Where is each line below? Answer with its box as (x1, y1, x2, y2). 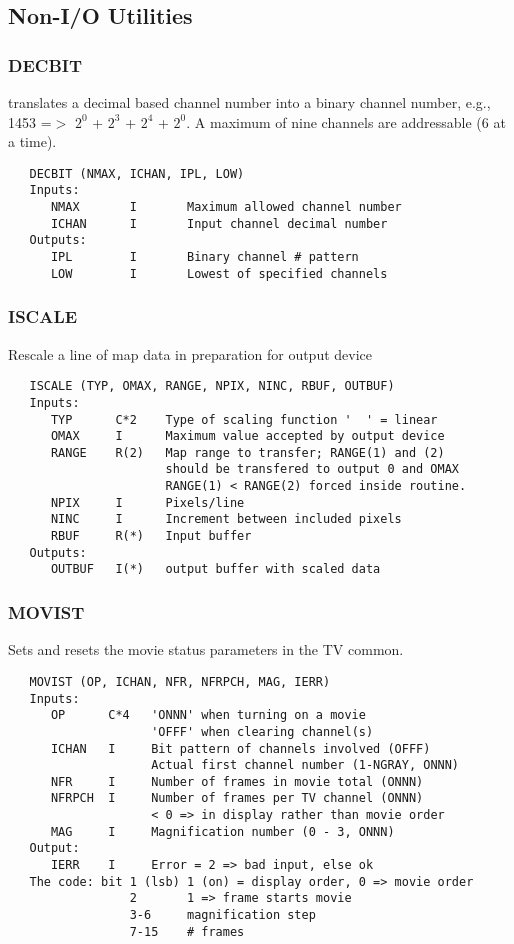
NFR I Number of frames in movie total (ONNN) (50, 774, 424, 789)
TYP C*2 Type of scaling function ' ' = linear (50, 412, 438, 427)
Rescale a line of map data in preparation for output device (8, 343, 373, 364)
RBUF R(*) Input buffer (50, 529, 252, 544)
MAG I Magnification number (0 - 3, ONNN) (50, 824, 395, 839)
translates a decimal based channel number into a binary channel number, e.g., (8, 92, 491, 112)
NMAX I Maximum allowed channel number (50, 200, 402, 215)
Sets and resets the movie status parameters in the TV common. (8, 639, 404, 660)
